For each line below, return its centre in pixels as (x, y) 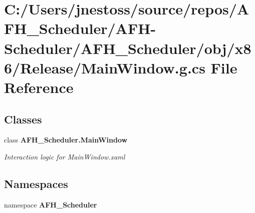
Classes (23, 119)
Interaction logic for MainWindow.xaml (65, 156)
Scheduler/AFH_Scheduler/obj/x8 (128, 48)
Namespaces (36, 183)
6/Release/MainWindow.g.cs (105, 67)
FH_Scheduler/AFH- (80, 28)
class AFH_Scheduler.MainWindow (66, 140)
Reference (39, 87)
